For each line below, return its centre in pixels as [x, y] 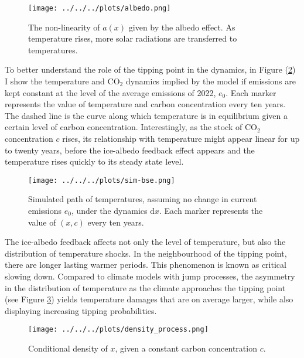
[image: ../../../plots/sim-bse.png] [102, 180]
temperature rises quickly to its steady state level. [94, 161]
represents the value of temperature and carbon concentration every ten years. [145, 104]
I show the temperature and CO [62, 81]
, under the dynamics [109, 211]
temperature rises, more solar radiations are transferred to [133, 38]
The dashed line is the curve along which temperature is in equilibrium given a [146, 115]
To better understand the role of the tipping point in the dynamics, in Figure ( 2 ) [150, 69]
